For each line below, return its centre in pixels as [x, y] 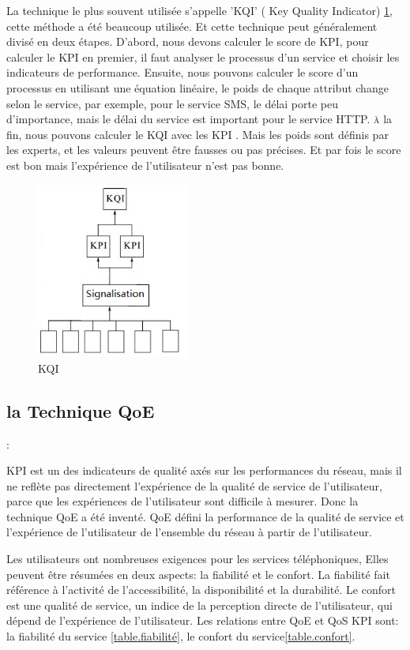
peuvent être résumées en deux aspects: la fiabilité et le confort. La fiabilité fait [198, 574]
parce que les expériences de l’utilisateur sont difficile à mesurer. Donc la [182, 501]
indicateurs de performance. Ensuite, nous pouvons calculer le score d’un [182, 72]
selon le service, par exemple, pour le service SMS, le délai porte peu [173, 103]
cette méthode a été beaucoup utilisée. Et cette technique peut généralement [192, 26]
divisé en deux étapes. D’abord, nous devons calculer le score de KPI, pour [188, 41]
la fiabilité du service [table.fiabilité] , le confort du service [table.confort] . [181, 636]
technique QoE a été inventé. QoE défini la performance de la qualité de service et [205, 516]
